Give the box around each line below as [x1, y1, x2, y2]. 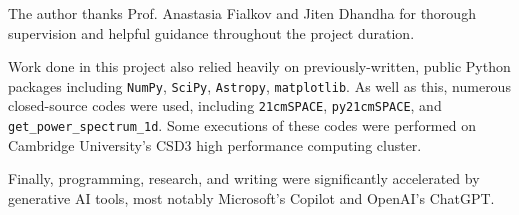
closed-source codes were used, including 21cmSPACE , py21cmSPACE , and [8, 95, 442, 116]
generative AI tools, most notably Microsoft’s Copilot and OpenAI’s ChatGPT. [8, 187, 495, 208]
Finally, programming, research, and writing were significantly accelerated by [8, 168, 480, 189]
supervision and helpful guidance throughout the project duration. [8, 22, 415, 43]
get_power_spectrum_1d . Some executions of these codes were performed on [8, 115, 476, 136]
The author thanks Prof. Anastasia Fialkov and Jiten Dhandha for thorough [8, 3, 476, 23]
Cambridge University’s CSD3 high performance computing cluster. [8, 134, 422, 155]
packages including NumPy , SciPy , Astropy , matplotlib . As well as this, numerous [8, 75, 511, 96]
